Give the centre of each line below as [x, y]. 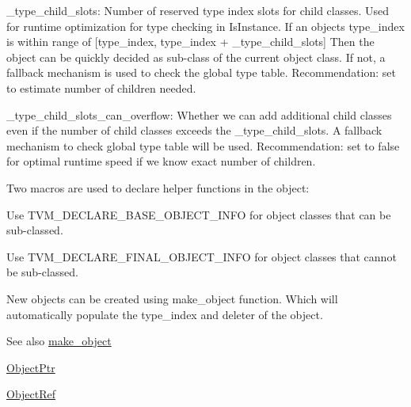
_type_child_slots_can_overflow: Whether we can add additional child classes [199, 114]
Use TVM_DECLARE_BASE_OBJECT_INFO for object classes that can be [199, 214]
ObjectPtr [31, 367]
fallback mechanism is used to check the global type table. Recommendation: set [201, 72]
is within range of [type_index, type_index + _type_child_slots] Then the [190, 42]
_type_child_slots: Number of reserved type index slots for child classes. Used [198, 10]
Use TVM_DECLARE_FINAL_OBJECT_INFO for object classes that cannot [202, 256]
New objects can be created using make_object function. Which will [172, 298]
